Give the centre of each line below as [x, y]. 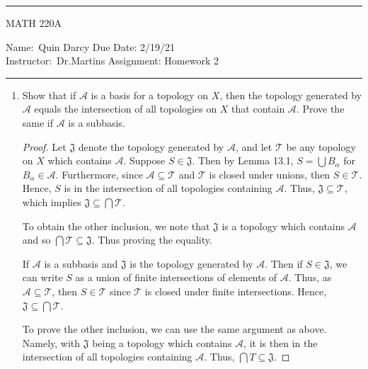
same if [38, 122]
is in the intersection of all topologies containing [168, 188]
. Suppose [144, 160]
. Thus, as [310, 277]
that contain [258, 109]
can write [42, 277]
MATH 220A [34, 23]
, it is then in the [281, 342]
